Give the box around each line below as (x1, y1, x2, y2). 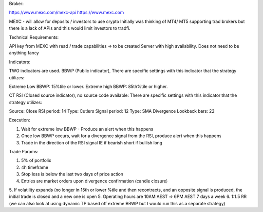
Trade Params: (9, 149, 38, 155)
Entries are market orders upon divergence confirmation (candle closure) (21, 178, 168, 184)
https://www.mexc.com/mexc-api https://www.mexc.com (9, 10, 124, 16)
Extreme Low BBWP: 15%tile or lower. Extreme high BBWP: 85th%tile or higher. (9, 83, 168, 89)
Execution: (9, 117, 30, 123)
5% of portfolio (21, 158, 52, 163)
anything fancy (9, 50, 39, 56)
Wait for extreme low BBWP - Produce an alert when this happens (21, 126, 153, 132)
